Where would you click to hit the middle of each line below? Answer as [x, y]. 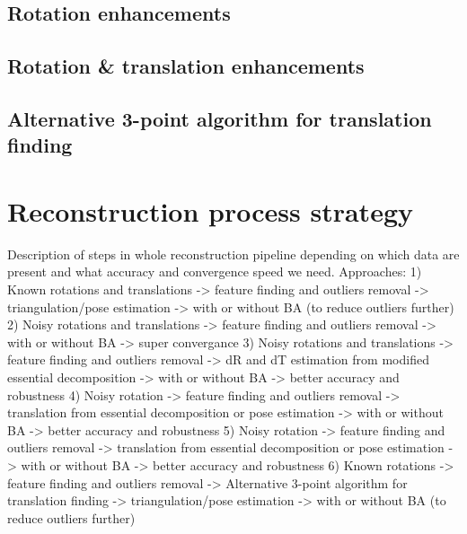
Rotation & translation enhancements [186, 66]
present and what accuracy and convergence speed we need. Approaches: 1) [215, 271]
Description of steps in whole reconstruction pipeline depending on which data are [233, 254]
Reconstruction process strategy [210, 210]
